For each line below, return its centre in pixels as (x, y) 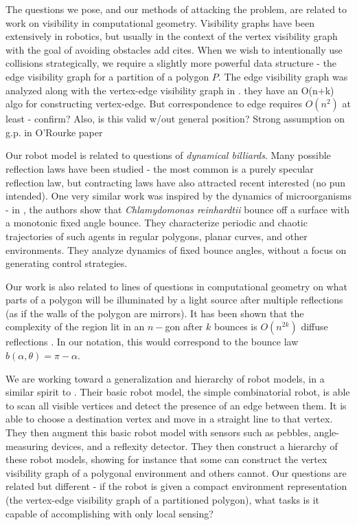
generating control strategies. (67, 263)
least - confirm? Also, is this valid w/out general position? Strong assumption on (175, 119)
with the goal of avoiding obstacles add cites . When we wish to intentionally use (174, 49)
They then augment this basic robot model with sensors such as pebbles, (158, 432)
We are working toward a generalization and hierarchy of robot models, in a (165, 378)
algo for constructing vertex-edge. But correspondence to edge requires (154, 104)
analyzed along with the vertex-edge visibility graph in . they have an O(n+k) (170, 90)
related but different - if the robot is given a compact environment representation (176, 486)
